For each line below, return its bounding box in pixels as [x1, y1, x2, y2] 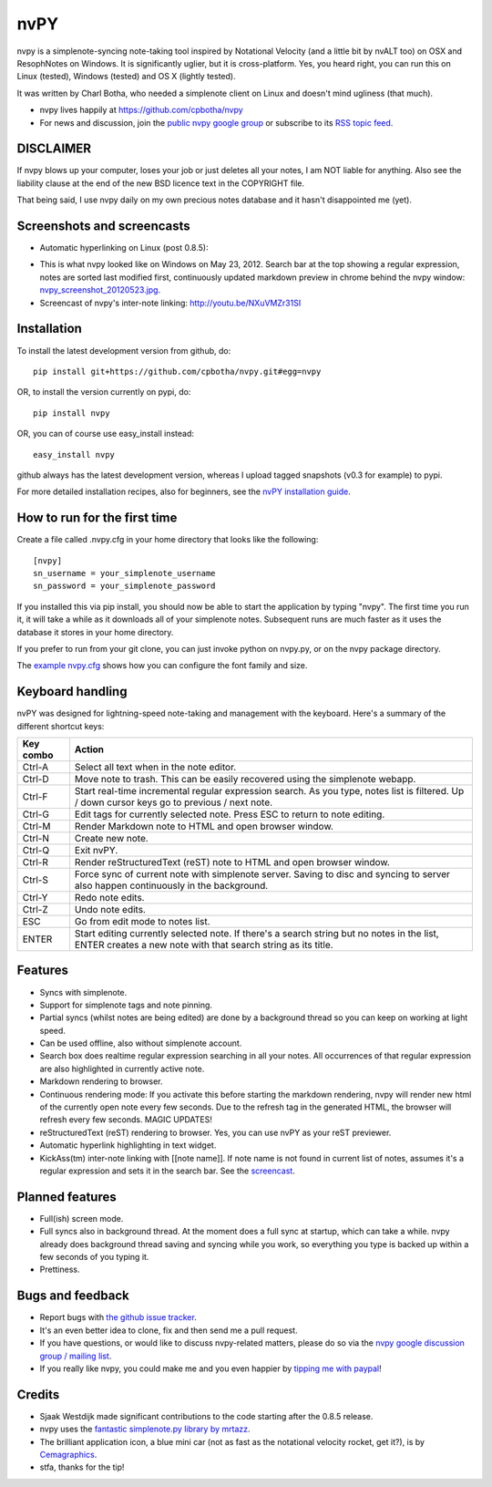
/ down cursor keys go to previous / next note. [74, 796, 273, 809]
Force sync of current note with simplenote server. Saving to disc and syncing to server [74, 868, 450, 881]
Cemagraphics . [39, 1450, 97, 1461]
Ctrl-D [22, 773, 49, 786]
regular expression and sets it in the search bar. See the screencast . [39, 1165, 295, 1176]
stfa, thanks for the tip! [39, 1461, 125, 1472]
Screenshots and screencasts [16, 219, 190, 233]
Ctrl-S [22, 873, 49, 886]
